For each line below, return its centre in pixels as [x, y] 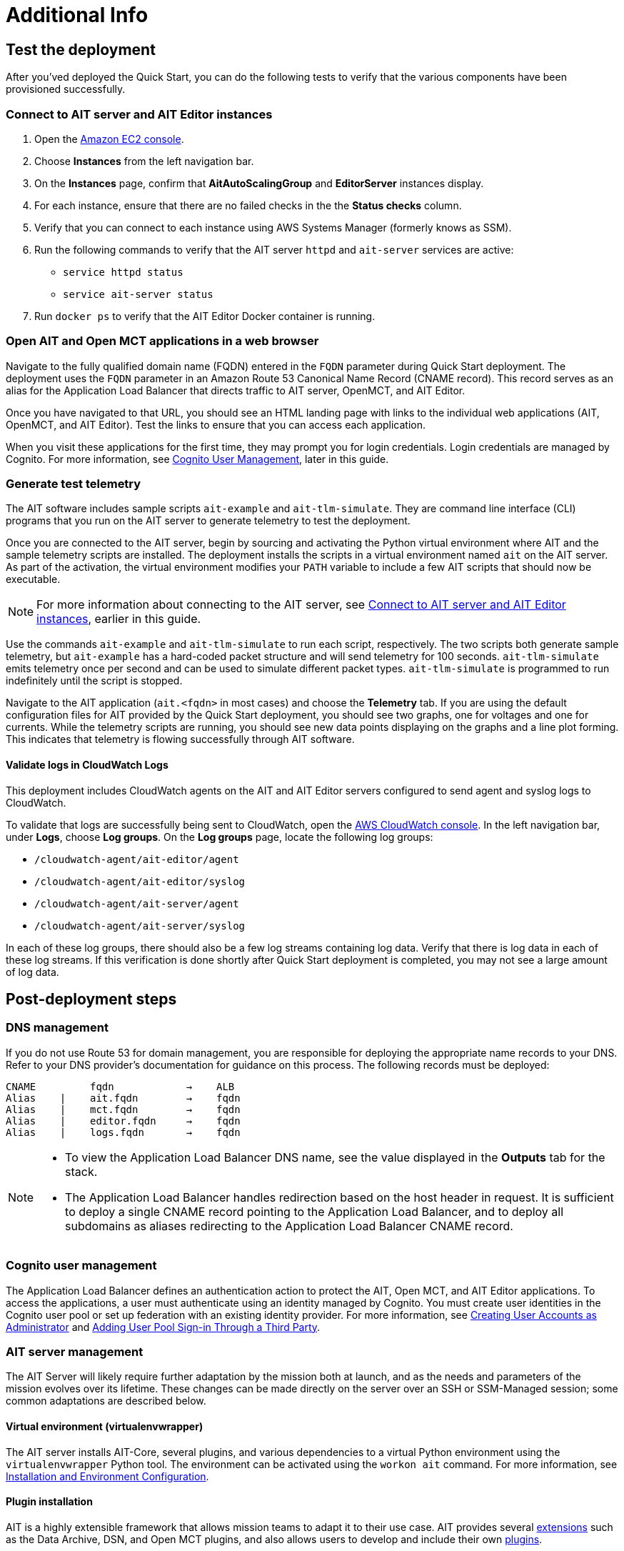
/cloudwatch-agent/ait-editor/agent [137, 859]
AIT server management [75, 1351]
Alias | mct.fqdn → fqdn [123, 1109]
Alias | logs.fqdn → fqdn [123, 1132]
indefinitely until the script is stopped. [94, 681]
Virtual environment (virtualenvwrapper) [105, 1426]
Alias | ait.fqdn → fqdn [123, 1098]
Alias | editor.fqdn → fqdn [123, 1121]
